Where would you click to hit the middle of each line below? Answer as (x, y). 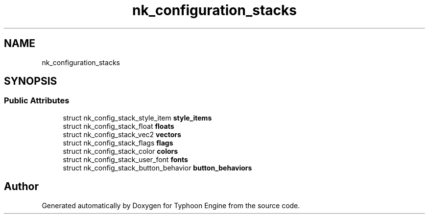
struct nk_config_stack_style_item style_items (137, 118)
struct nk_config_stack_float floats (119, 126)
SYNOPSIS (31, 81)
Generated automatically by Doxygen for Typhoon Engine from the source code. (171, 205)
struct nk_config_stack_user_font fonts (125, 159)
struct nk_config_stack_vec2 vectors (122, 134)
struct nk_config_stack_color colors (120, 151)
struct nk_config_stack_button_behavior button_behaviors (157, 168)
